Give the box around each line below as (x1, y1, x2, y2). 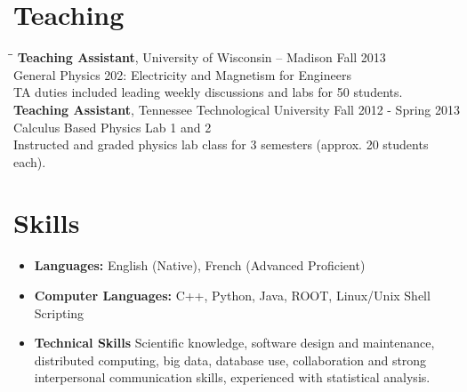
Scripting (34, 303, 85, 322)
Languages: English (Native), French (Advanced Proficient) (34, 256, 366, 275)
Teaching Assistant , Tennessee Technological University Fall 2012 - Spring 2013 (13, 100, 461, 118)
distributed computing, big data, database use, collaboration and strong (34, 350, 427, 369)
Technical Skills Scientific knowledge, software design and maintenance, (34, 333, 435, 352)
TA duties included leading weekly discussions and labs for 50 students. (13, 83, 403, 101)
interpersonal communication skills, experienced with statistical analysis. (34, 368, 431, 387)
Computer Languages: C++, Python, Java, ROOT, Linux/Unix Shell (34, 286, 431, 304)
